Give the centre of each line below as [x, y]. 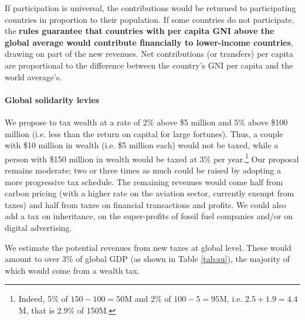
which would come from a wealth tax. [72, 270]
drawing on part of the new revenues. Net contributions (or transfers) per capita [149, 54]
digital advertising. [38, 227]
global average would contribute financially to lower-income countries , [149, 42]
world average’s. [33, 76]
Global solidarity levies [52, 99]
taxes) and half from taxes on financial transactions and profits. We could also [145, 204]
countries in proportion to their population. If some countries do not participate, [150, 19]
